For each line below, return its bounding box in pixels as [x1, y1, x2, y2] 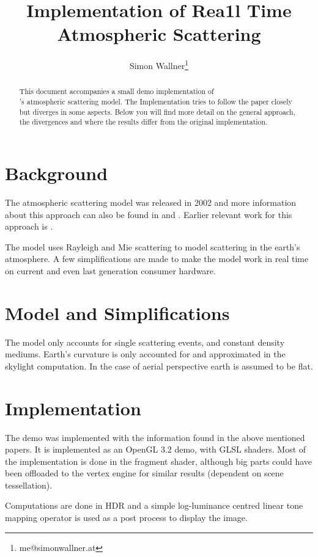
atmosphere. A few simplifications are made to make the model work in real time [5, 252, 309, 265]
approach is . [5, 220, 53, 233]
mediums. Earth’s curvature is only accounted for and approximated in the [5, 348, 286, 360]
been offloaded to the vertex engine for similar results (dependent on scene [5, 467, 284, 479]
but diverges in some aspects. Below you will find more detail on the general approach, [19, 106, 295, 117]
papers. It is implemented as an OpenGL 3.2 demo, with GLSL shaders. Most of [5, 443, 306, 456]
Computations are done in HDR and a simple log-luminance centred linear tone [5, 499, 303, 512]
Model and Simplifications [5, 300, 230, 325]
